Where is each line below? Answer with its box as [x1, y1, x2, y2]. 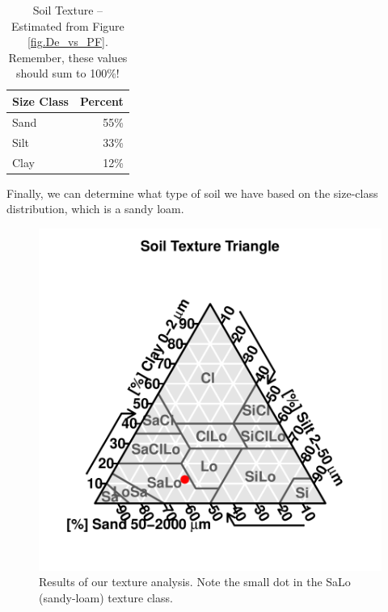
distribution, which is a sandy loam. [6, 200, 184, 217]
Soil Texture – [32, 2, 103, 18]
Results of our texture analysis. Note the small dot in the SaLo [39, 573, 351, 590]
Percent [79, 92, 124, 109]
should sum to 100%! [16, 65, 120, 82]
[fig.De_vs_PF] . [27, 33, 108, 50]
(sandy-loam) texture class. [39, 589, 173, 606]
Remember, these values [8, 48, 128, 65]
